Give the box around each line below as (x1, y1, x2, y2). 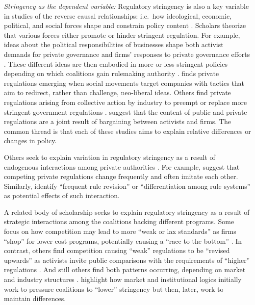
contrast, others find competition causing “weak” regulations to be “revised (4, 245, 230, 255)
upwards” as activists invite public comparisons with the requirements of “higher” (4, 254, 250, 265)
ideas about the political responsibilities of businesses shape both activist (4, 39, 224, 50)
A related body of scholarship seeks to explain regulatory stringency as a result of (4, 206, 250, 217)
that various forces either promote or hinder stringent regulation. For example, (4, 29, 240, 40)
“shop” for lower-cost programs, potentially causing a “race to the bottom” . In (4, 235, 242, 246)
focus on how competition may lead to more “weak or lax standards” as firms (4, 226, 236, 236)
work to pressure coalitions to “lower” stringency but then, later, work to (4, 283, 224, 294)
